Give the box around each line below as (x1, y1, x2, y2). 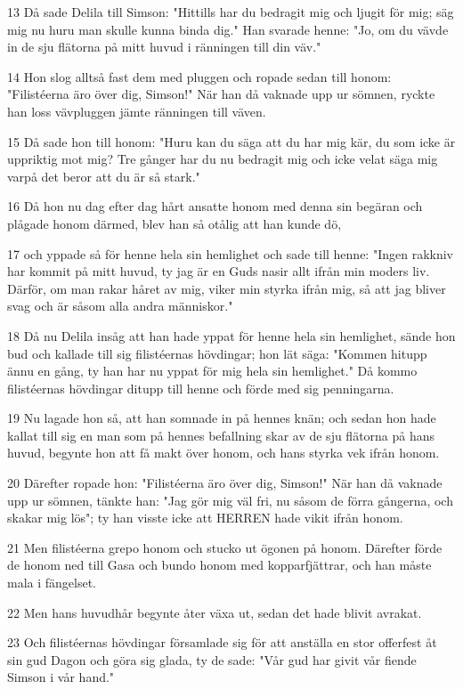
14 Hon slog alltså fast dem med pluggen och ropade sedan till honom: (7, 67, 392, 85)
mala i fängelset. (7, 573, 97, 592)
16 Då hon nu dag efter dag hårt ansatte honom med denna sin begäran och (7, 197, 423, 215)
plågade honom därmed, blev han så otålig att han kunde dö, (7, 214, 342, 232)
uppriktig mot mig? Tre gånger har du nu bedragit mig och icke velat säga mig (7, 150, 438, 168)
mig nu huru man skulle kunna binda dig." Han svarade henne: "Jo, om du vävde (7, 20, 449, 38)
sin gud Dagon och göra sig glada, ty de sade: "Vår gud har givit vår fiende (7, 650, 417, 669)
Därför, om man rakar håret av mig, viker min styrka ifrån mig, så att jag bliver (7, 279, 446, 297)
